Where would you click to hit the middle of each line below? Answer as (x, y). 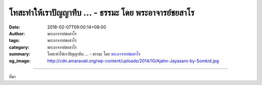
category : (19, 47)
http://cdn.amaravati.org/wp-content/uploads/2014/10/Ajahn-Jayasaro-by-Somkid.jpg (133, 61)
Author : (17, 33)
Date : (15, 27)
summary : (20, 54)
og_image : (20, 61)
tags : (14, 41)
